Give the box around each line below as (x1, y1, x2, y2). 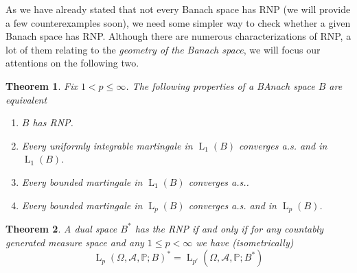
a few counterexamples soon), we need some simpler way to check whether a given (5, 15, 351, 29)
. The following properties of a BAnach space (126, 78, 315, 93)
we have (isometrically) (196, 235, 294, 249)
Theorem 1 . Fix (5, 78, 78, 93)
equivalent (5, 92, 47, 106)
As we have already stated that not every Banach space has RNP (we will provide (5, 2, 351, 16)
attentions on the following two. (5, 56, 139, 70)
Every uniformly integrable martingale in (21, 138, 193, 152)
